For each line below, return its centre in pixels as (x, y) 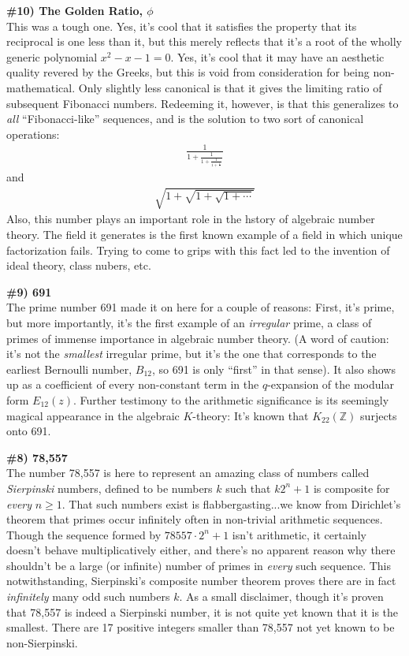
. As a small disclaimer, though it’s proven (281, 596)
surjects (379, 415)
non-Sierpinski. (42, 642)
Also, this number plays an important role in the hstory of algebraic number (191, 219)
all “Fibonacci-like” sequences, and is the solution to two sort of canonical (185, 119)
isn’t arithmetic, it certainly (299, 534)
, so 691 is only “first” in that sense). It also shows (273, 369)
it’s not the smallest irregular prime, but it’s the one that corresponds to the (191, 354)
